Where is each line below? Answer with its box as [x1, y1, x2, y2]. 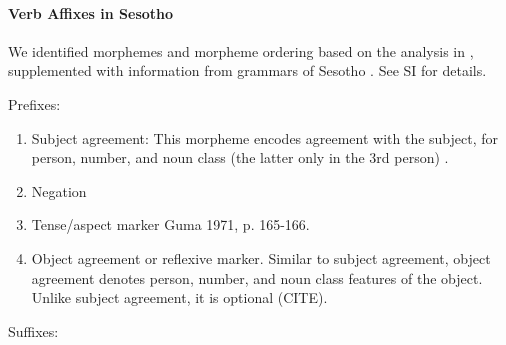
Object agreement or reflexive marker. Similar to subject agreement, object [31, 247, 491, 268]
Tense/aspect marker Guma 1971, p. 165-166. [31, 214, 310, 235]
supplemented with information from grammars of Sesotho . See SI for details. [8, 60, 487, 81]
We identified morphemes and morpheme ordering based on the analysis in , [8, 40, 474, 61]
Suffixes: [8, 320, 59, 341]
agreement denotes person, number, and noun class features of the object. [31, 267, 483, 288]
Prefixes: [8, 93, 61, 114]
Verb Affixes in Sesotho [8, 2, 174, 23]
